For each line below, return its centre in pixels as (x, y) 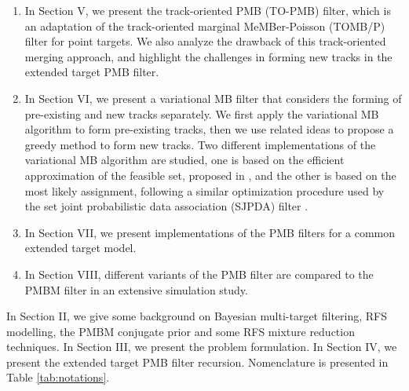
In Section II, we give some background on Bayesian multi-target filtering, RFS (197, 316)
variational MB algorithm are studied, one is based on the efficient (184, 160)
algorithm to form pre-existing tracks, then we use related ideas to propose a (209, 129)
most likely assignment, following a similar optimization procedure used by (204, 190)
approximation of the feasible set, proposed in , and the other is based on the (210, 175)
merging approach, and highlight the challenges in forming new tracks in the (208, 56)
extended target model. (80, 248)
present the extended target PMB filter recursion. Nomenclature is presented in (197, 362)
